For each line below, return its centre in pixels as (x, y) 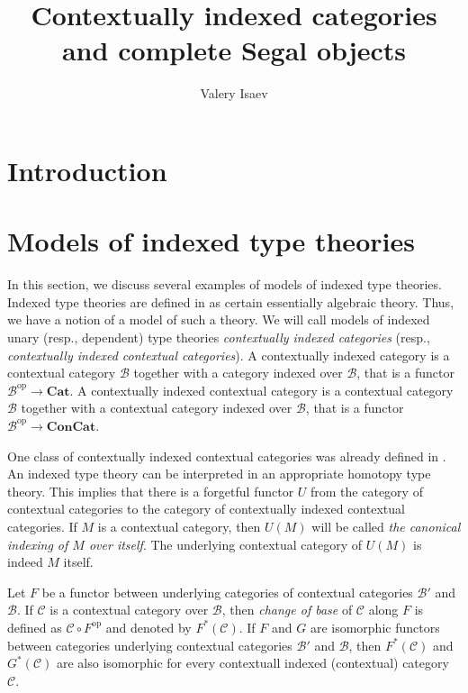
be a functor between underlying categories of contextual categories (227, 592)
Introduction (87, 170)
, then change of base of (287, 610)
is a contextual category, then (179, 526)
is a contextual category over (129, 610)
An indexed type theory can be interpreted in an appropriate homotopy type (219, 474)
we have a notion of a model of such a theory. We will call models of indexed (219, 319)
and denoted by (148, 627)
